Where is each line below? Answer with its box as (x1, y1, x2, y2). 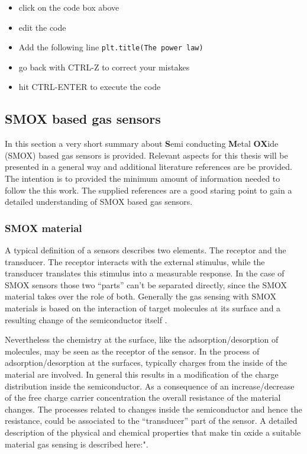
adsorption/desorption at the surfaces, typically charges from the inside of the (5, 356, 287, 369)
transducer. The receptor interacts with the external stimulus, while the (5, 255, 265, 268)
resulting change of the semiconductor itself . (5, 313, 167, 326)
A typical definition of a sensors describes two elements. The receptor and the (5, 244, 286, 256)
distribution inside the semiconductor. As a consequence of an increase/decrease (5, 379, 295, 392)
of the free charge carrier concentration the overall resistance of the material (5, 391, 281, 404)
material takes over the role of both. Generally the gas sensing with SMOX (5, 290, 277, 302)
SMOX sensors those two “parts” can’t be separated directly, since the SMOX (5, 278, 287, 291)
